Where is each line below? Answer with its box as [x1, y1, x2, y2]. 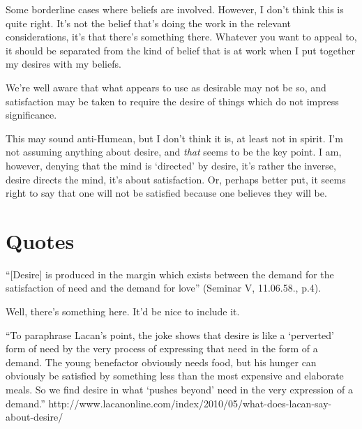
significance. [6, 107, 57, 122]
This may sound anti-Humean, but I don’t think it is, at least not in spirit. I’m [6, 130, 343, 145]
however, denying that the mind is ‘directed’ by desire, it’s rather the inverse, [6, 158, 336, 172]
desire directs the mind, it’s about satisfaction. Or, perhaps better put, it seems [6, 172, 346, 186]
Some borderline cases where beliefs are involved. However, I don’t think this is [6, 2, 344, 16]
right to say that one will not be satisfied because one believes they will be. [6, 186, 327, 200]
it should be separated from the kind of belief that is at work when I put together [6, 43, 355, 57]
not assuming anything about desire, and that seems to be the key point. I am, [6, 144, 342, 159]
